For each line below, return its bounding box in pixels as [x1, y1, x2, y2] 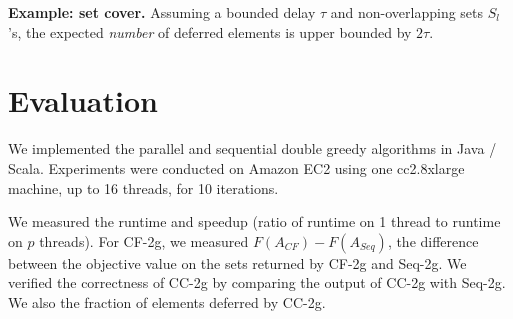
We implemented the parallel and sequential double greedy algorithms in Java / [8, 138, 497, 159]
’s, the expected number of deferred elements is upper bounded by [8, 21, 412, 42]
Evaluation [8, 80, 158, 121]
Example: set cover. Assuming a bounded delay [8, 2, 316, 22]
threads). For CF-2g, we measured [39, 230, 249, 251]
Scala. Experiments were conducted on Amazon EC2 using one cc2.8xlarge [8, 157, 465, 178]
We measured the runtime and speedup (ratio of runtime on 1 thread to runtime [8, 211, 501, 232]
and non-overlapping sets [330, 2, 484, 22]
